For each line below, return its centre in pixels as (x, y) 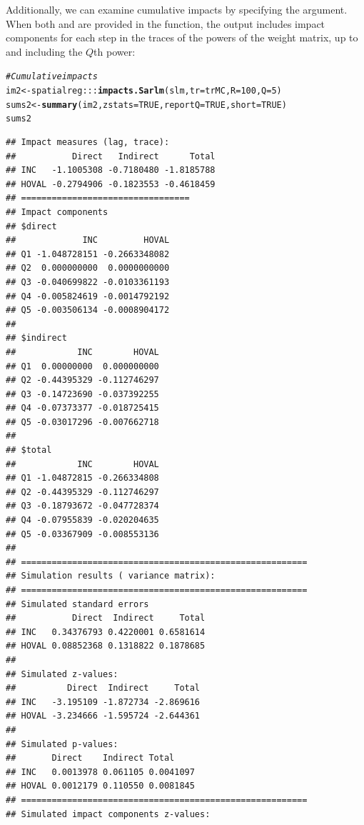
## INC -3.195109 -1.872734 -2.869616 (103, 702)
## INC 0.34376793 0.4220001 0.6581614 (106, 632)
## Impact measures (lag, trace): (88, 142)
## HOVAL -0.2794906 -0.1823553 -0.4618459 (111, 184)
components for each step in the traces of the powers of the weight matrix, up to (182, 37)
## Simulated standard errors (77, 604)
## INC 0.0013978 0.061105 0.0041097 (100, 772)
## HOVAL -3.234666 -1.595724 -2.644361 (103, 716)
